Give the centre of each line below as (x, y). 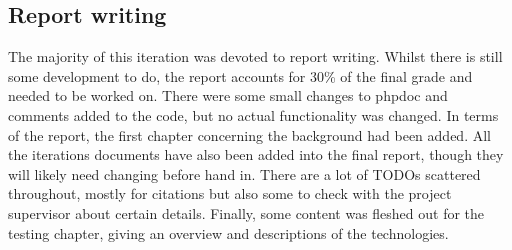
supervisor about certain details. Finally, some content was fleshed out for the (246, 212)
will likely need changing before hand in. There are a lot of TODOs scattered (244, 173)
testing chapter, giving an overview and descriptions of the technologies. (228, 232)
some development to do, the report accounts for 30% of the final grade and (240, 75)
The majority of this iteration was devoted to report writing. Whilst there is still (255, 56)
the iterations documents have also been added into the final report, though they (256, 154)
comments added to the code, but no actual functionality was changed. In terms (253, 114)
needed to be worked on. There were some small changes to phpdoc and (228, 95)
